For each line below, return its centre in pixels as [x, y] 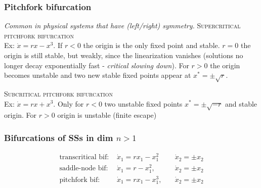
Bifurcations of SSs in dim [59, 137]
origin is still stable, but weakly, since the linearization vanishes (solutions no [124, 55]
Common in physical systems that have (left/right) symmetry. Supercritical [122, 26]
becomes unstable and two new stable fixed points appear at [98, 75]
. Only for [69, 103]
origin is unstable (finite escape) [107, 115]
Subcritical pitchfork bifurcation [59, 93]
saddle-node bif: [84, 169]
